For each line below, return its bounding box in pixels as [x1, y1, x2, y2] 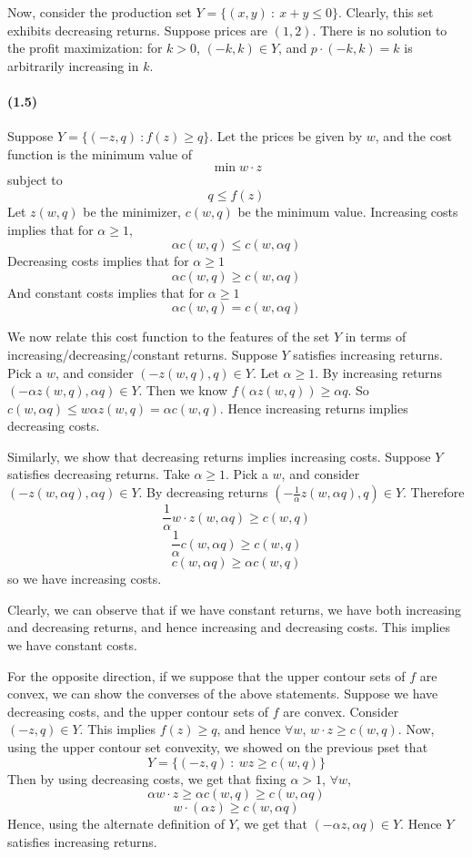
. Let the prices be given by [209, 127, 363, 146]
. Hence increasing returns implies [219, 398, 408, 417]
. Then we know [138, 381, 228, 400]
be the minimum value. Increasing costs [237, 201, 458, 220]
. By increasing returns [315, 362, 442, 382]
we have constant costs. [7, 635, 137, 654]
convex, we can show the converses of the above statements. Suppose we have [7, 684, 438, 703]
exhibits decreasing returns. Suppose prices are [7, 20, 268, 39]
